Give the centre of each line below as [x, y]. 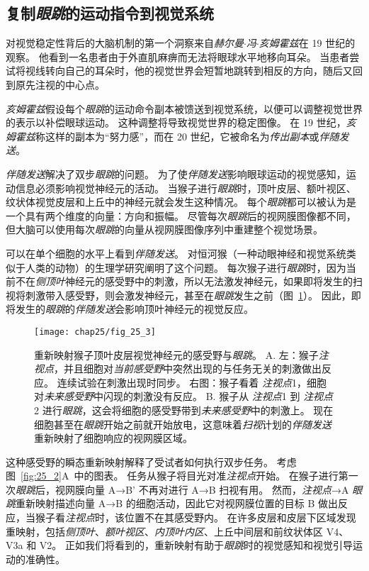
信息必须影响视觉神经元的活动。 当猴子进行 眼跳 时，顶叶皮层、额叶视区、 [186, 188]
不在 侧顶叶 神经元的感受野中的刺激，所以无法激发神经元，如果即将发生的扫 [189, 281]
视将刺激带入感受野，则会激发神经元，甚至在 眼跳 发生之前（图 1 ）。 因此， [178, 295]
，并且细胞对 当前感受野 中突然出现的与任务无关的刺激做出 [188, 368]
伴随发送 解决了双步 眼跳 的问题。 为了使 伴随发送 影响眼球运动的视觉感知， [176, 173]
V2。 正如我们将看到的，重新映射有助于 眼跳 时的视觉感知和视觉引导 [196, 545]
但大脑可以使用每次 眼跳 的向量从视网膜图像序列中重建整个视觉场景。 [164, 229]
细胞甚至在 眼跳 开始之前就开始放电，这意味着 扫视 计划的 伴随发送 [183, 424]
